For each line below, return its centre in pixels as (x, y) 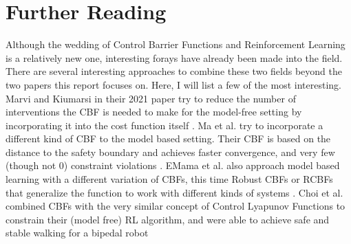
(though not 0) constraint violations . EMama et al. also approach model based (173, 165)
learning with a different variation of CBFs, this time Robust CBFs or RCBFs (169, 179)
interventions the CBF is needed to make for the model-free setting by (154, 112)
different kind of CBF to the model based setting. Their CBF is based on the (168, 138)
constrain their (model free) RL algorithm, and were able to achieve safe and (168, 219)
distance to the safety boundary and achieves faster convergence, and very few (170, 152)
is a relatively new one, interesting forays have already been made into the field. (174, 57)
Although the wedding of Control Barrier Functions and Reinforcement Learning (175, 44)
